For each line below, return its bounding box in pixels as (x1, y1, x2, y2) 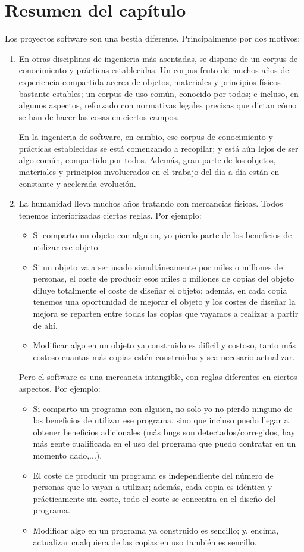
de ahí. (33, 319, 58, 331)
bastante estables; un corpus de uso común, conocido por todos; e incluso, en (18, 87, 299, 99)
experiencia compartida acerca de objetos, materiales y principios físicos (18, 75, 281, 88)
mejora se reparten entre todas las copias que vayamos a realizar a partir (33, 307, 299, 319)
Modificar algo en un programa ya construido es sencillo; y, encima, (33, 523, 279, 536)
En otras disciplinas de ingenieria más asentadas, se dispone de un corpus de (18, 52, 298, 64)
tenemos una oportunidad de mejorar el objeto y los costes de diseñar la (33, 295, 296, 308)
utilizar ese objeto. (33, 241, 101, 253)
